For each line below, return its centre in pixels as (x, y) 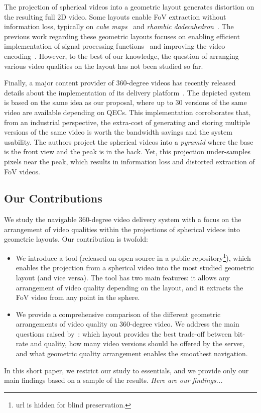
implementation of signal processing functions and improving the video (115, 46)
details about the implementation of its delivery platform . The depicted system (127, 92)
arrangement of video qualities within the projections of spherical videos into (122, 229)
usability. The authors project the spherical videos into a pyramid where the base (129, 141)
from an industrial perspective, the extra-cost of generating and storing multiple (127, 122)
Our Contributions (53, 198)
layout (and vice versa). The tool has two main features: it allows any (123, 277)
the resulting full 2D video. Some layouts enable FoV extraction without (115, 16)
